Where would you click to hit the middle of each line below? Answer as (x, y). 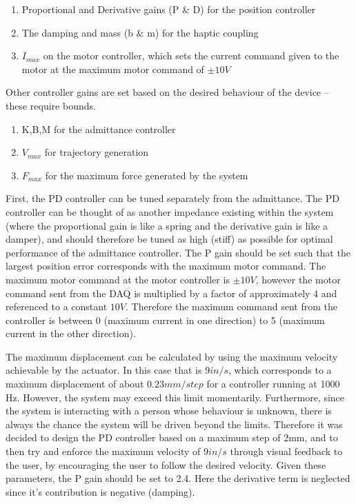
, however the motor (298, 279)
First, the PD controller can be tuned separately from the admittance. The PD (172, 198)
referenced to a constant (57, 306)
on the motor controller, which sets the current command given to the (191, 56)
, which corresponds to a (280, 370)
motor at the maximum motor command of (113, 69)
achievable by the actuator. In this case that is (104, 370)
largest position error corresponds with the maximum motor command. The (166, 266)
